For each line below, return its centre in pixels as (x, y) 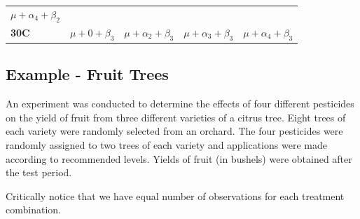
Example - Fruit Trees (87, 74)
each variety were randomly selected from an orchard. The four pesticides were (174, 131)
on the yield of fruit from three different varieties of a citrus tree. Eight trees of (176, 117)
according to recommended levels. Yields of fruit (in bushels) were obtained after (179, 158)
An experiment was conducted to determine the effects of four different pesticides (180, 104)
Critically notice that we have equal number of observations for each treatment (175, 195)
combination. (33, 210)
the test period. (39, 172)
